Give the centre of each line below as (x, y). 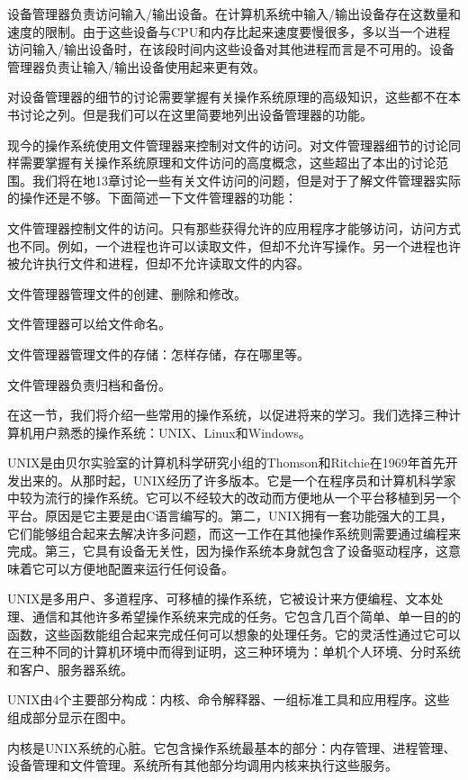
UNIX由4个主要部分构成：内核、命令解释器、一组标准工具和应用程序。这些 (229, 699)
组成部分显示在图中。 (70, 717)
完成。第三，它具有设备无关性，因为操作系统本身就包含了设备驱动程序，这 (228, 551)
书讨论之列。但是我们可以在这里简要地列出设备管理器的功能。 (190, 114)
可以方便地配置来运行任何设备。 (139, 568)
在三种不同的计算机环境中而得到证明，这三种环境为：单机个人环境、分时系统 (234, 652)
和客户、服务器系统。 (70, 669)
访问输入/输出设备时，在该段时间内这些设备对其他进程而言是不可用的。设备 (231, 49)
